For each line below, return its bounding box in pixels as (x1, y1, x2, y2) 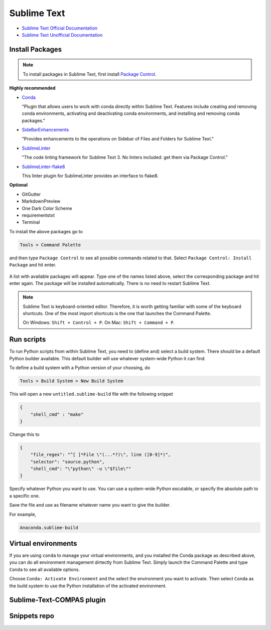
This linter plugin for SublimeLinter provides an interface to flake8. (22, 173, 159, 179)
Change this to (9, 431, 40, 437)
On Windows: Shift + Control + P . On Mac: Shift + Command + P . (23, 320, 175, 326)
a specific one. (9, 493, 40, 499)
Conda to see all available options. (9, 566, 80, 572)
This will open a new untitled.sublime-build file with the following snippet (9, 391, 173, 397)
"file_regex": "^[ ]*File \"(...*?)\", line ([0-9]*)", (30, 452, 171, 457)
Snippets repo (9, 612, 55, 620)
